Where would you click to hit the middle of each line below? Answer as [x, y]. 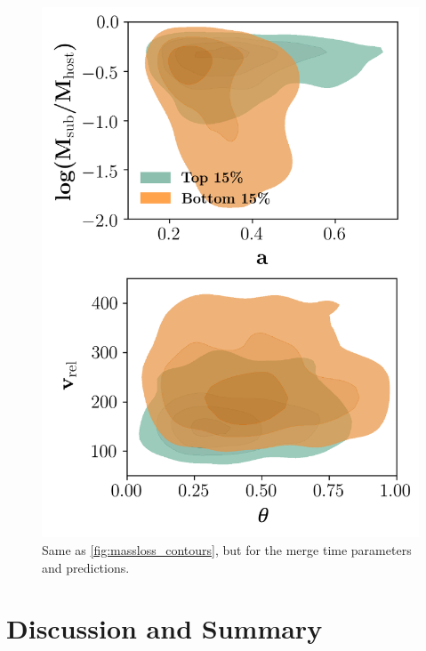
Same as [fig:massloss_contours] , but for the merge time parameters [227, 549]
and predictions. [86, 567]
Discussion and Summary [165, 628]
